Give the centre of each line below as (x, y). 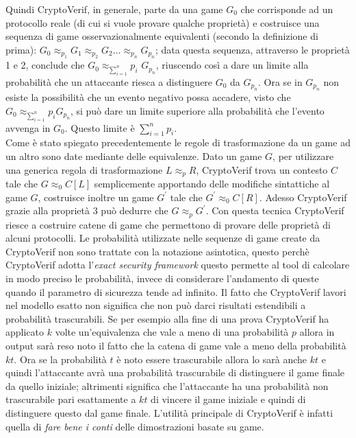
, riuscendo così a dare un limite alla (232, 65)
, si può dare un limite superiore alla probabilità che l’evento (197, 110)
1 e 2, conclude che (45, 65)
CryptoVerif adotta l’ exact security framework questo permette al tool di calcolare (178, 265)
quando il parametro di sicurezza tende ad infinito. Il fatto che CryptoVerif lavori (176, 291)
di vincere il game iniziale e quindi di (228, 399)
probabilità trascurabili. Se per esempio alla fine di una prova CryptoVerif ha (167, 318)
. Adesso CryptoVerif (303, 197)
